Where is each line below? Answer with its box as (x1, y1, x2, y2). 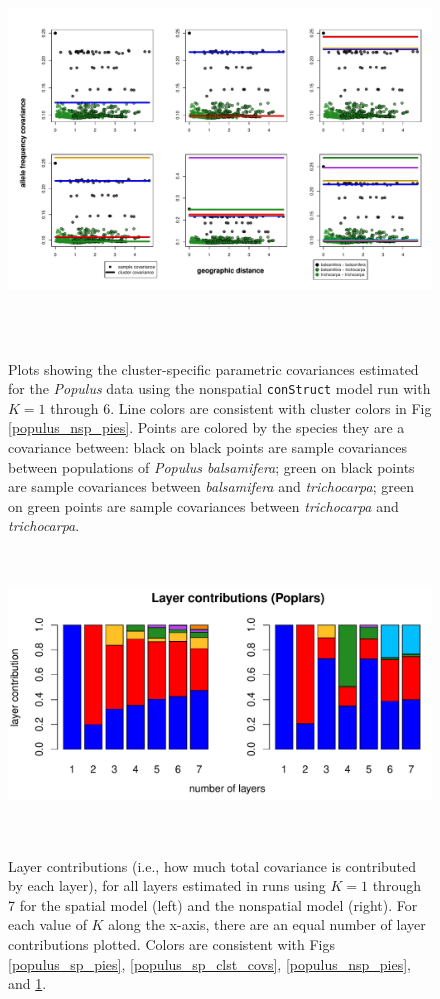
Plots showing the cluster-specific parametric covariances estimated (8, 358, 419, 379)
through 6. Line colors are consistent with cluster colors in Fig (50, 397, 432, 418)
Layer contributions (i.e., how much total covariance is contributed (8, 855, 417, 876)
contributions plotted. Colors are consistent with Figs (8, 933, 335, 954)
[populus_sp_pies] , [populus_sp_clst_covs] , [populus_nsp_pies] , (8, 953, 412, 974)
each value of (8, 914, 87, 935)
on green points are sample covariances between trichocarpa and (8, 495, 399, 516)
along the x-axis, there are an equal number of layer (108, 914, 426, 935)
